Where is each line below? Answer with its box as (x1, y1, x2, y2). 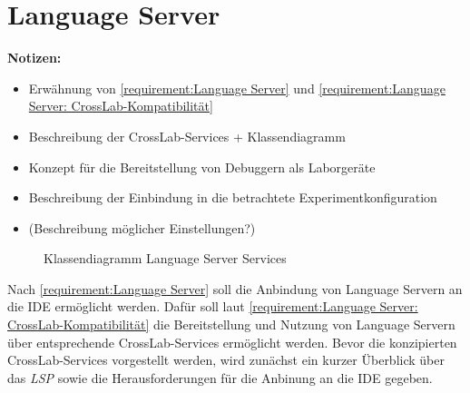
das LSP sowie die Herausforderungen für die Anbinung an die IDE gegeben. (7, 368, 433, 387)
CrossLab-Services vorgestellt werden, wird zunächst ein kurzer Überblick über (7, 350, 445, 369)
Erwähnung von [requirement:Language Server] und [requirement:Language (28, 78, 446, 97)
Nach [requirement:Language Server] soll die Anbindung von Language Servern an (7, 279, 463, 298)
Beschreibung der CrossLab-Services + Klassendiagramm (28, 126, 346, 145)
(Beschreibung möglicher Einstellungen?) (28, 218, 256, 237)
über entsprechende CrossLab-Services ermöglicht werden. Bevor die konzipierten (7, 332, 457, 351)
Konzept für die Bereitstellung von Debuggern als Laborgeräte (28, 157, 376, 176)
